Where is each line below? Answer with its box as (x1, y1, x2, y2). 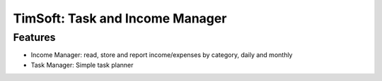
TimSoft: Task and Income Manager (13, 11, 227, 26)
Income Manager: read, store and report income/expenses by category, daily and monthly (30, 51, 293, 59)
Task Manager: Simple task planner (30, 61, 134, 69)
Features (13, 31, 56, 44)
